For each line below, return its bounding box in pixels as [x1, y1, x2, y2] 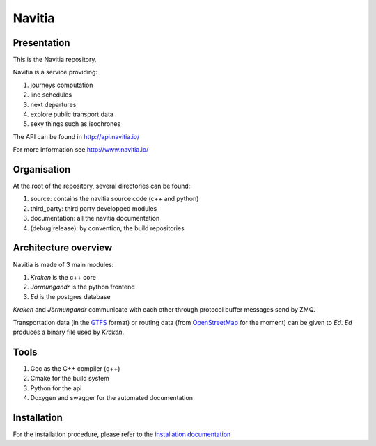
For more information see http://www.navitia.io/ [13, 145, 149, 154]
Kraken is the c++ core [30, 273, 97, 281]
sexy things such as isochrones [30, 120, 121, 128]
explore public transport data [30, 110, 114, 118]
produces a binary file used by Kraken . [13, 328, 125, 336]
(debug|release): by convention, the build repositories [30, 223, 185, 232]
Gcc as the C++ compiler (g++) [30, 364, 120, 372]
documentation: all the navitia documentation [30, 214, 160, 223]
